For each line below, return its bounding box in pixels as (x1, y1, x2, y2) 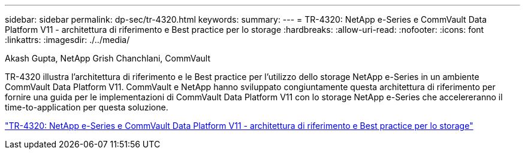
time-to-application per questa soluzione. (5, 102, 168, 112)
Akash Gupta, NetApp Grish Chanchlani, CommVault (5, 53, 210, 63)
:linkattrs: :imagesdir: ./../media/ (5, 35, 130, 45)
